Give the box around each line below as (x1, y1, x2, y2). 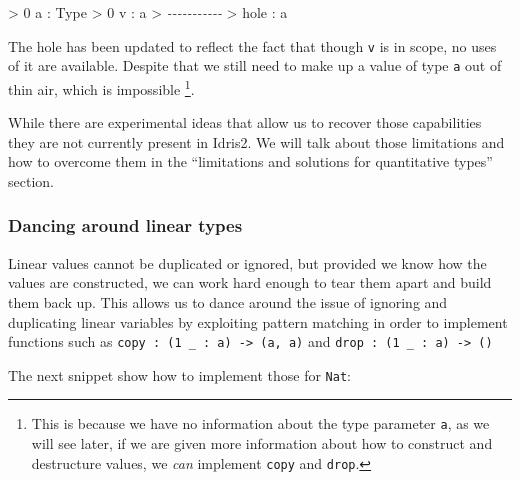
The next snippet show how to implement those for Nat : (8, 364, 351, 385)
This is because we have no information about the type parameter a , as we (31, 413, 490, 434)
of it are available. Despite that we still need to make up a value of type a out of (8, 55, 502, 76)
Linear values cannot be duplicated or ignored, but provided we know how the (8, 252, 487, 273)
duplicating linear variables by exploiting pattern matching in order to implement (8, 311, 508, 332)
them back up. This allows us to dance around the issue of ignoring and (8, 291, 448, 312)
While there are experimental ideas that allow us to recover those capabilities (8, 112, 482, 133)
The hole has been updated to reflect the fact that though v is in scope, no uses (8, 35, 497, 56)
